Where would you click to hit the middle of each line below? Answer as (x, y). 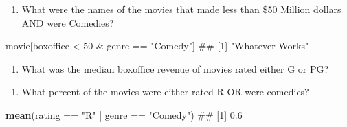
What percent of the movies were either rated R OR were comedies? (165, 92)
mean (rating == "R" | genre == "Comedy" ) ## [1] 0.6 (124, 114)
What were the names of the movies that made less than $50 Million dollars (181, 9)
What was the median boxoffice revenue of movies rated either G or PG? (175, 68)
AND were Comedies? (68, 22)
